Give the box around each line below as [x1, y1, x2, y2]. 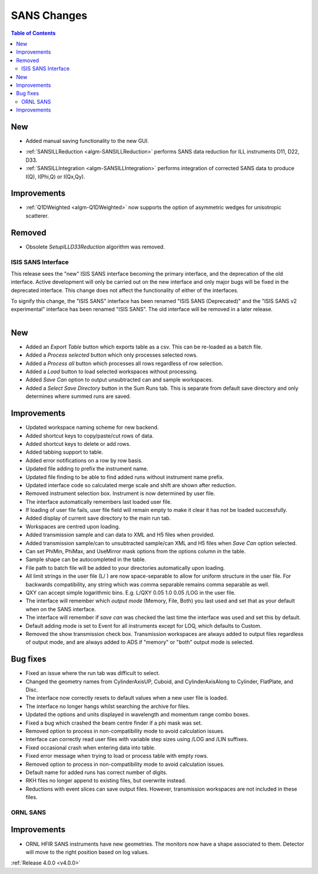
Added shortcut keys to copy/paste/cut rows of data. [25, 432, 154, 439]
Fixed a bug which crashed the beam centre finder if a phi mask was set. [25, 719, 203, 726]
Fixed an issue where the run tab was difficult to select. [25, 670, 160, 677]
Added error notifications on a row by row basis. [25, 456, 143, 464]
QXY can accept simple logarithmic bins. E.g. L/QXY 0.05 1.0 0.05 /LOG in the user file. [25, 589, 236, 596]
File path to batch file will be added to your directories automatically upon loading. [25, 564, 225, 571]
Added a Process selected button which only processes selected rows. [25, 351, 198, 358]
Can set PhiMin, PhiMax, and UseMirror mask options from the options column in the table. [25, 548, 246, 555]
